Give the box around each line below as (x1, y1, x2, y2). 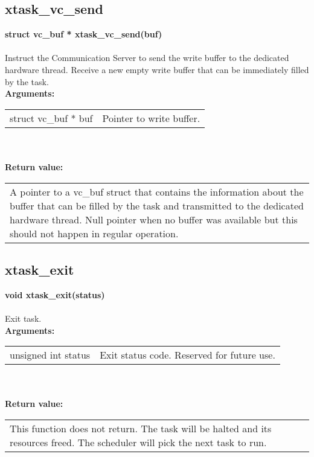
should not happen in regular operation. (10, 226, 179, 240)
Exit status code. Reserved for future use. (100, 348, 275, 362)
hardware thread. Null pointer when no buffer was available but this (10, 212, 298, 226)
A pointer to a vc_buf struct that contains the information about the (10, 184, 304, 199)
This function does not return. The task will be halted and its (10, 421, 272, 435)
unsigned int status (10, 348, 91, 362)
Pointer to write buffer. (102, 110, 200, 125)
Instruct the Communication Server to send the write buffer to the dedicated (5, 51, 289, 64)
